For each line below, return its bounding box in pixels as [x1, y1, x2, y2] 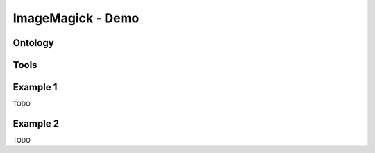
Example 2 [12, 118, 59, 129]
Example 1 [12, 81, 58, 93]
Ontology [12, 37, 55, 49]
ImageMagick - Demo [12, 10, 140, 26]
